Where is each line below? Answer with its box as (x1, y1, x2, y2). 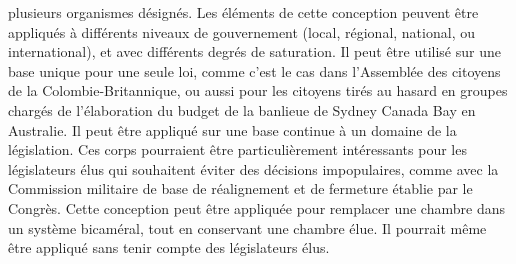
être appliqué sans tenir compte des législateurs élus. (8, 237, 330, 258)
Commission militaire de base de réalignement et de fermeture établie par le (8, 178, 473, 199)
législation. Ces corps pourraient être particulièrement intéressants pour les (8, 139, 467, 160)
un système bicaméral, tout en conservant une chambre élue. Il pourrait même (8, 217, 487, 238)
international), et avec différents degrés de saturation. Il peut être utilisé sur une (8, 41, 501, 62)
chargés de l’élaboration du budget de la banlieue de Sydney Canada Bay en (8, 99, 476, 120)
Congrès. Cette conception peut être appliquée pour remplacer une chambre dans (8, 197, 505, 218)
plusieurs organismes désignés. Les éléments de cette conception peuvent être (8, 2, 479, 22)
